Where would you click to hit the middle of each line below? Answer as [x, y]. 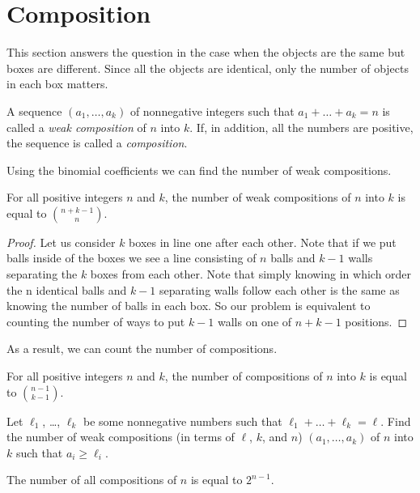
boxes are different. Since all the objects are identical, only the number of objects [208, 68]
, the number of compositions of [244, 376]
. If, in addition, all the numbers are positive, [301, 127]
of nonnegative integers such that [212, 110]
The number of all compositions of [92, 480]
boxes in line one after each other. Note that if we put [263, 242]
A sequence [34, 110]
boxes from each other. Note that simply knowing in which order [251, 274]
